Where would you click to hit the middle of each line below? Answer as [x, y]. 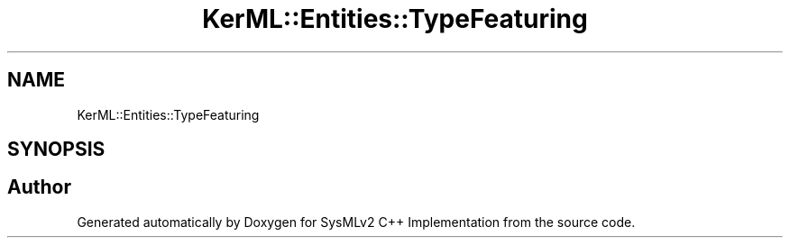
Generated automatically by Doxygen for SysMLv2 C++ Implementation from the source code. [356, 222]
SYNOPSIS [56, 150]
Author [39, 187]
